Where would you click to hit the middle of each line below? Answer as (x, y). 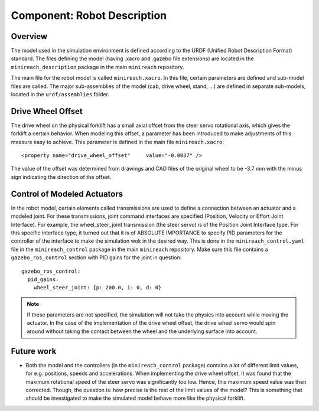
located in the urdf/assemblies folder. (60, 94)
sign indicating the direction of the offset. (61, 177)
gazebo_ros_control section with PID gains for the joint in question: (96, 257)
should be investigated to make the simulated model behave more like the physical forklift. (135, 398)
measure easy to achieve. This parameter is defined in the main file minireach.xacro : (118, 142)
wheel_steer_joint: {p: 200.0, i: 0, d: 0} (97, 288)
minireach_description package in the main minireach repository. (97, 67)
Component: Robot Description (89, 15)
